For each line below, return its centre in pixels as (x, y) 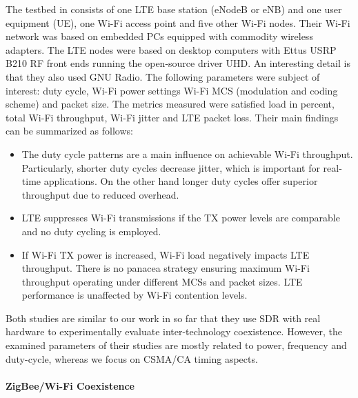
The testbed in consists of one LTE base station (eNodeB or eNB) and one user (174, 9)
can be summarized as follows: (69, 131)
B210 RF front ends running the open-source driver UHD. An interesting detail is (178, 63)
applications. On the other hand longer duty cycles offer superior (181, 181)
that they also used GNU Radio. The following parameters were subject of (163, 76)
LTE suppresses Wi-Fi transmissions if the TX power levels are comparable (181, 218)
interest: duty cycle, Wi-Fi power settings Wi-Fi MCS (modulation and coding (172, 90)
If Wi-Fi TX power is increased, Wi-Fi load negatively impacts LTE (166, 254)
